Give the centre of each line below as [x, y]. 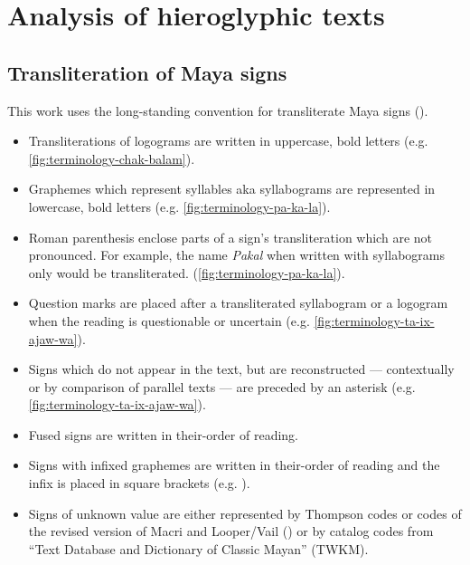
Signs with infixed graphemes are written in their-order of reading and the [234, 465]
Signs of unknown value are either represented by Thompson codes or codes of [245, 513]
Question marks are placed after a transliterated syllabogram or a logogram [238, 303]
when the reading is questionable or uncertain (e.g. [169, 320]
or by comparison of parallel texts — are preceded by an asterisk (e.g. [222, 386]
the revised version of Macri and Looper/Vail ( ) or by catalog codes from [231, 531]
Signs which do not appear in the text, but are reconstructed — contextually [241, 369]
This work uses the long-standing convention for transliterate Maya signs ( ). [218, 110]
